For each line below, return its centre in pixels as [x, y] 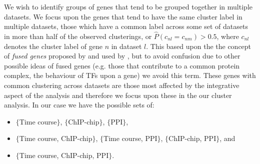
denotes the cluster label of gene [53, 46]
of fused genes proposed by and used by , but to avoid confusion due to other [122, 56]
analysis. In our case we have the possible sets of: [79, 105]
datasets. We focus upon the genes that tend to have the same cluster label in [123, 16]
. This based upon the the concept [199, 46]
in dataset [126, 46]
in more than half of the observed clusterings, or [78, 36]
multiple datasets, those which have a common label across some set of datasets [126, 26]
